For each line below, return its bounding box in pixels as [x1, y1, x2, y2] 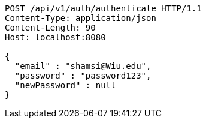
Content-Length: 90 [5, 23, 96, 32]
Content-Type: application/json [5, 13, 156, 23]
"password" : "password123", [14, 71, 152, 80]
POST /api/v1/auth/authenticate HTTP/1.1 [5, 4, 202, 13]
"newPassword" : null [14, 80, 116, 90]
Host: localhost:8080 [5, 32, 106, 42]
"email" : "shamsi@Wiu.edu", [14, 61, 152, 71]
